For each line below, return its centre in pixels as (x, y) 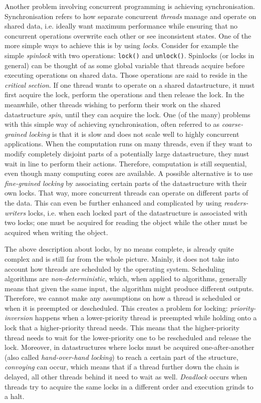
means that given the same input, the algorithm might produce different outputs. (129, 288)
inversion (19, 318)
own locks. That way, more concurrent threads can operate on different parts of (126, 193)
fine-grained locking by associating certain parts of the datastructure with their (126, 183)
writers (15, 212)
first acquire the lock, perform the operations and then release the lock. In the (124, 94)
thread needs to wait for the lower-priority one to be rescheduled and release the (128, 337)
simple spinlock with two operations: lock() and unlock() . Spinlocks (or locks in (129, 55)
